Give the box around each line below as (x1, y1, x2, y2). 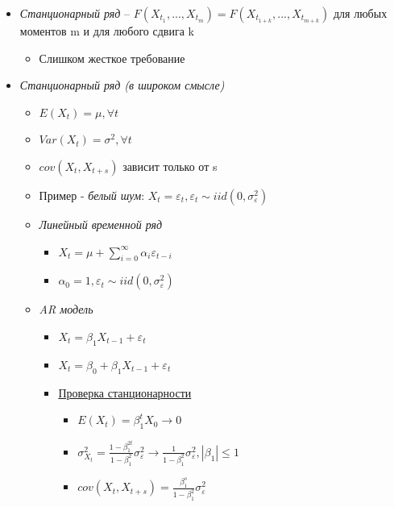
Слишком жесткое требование (39, 49, 185, 66)
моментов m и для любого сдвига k (19, 23, 194, 39)
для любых (333, 5, 388, 21)
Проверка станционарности (58, 384, 192, 401)
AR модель (39, 301, 93, 318)
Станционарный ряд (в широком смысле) (19, 77, 225, 94)
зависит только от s (122, 157, 218, 174)
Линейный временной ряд (39, 215, 163, 232)
